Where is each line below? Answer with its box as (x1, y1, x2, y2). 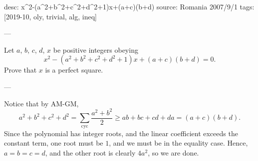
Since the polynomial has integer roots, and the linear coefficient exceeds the (4, 128, 238, 138)
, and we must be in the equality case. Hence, (109, 138, 248, 148)
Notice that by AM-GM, (4, 98, 79, 108)
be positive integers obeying (53, 44, 138, 55)
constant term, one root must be (4, 138, 103, 148)
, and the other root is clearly (45, 147, 136, 158)
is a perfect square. (45, 65, 103, 75)
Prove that (4, 65, 37, 75)
